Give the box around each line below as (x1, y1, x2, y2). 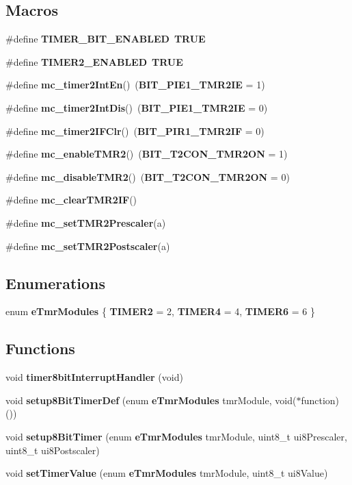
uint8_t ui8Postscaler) (5, 443, 100, 457)
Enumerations (5, 272, 106, 293)
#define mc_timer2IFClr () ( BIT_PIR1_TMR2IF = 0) (5, 123, 265, 138)
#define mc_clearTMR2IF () (5, 192, 137, 207)
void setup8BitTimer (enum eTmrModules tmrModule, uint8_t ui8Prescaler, (5, 429, 347, 443)
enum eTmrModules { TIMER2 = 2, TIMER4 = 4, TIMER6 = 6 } (5, 304, 315, 319)
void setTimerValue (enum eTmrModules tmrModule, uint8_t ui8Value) (5, 466, 328, 480)
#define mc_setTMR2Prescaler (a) (5, 215, 166, 229)
